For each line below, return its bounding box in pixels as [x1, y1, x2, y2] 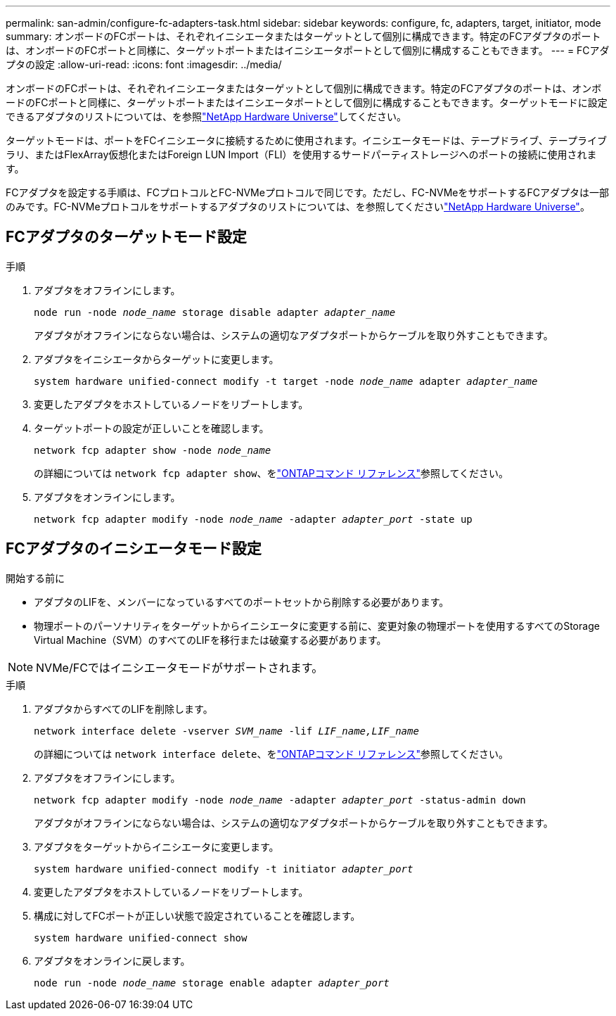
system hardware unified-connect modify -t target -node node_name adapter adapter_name [34, 375, 538, 387]
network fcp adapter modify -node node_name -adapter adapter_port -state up [34, 513, 473, 525]
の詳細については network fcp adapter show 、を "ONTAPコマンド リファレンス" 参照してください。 [34, 466, 509, 479]
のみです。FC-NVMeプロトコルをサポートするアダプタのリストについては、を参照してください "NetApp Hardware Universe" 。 [6, 201, 590, 212]
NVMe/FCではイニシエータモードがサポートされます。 [36, 660, 323, 675]
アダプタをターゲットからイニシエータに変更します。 [34, 840, 279, 853]
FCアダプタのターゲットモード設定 [6, 228, 247, 246]
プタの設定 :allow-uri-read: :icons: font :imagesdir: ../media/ [6, 58, 282, 70]
